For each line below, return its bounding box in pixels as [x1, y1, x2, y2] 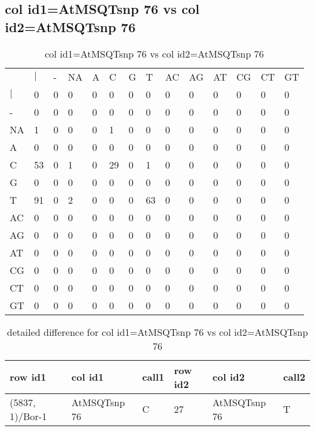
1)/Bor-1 [10, 409, 47, 423]
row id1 [10, 370, 47, 384]
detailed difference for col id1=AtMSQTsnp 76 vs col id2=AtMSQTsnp [7, 324, 308, 339]
